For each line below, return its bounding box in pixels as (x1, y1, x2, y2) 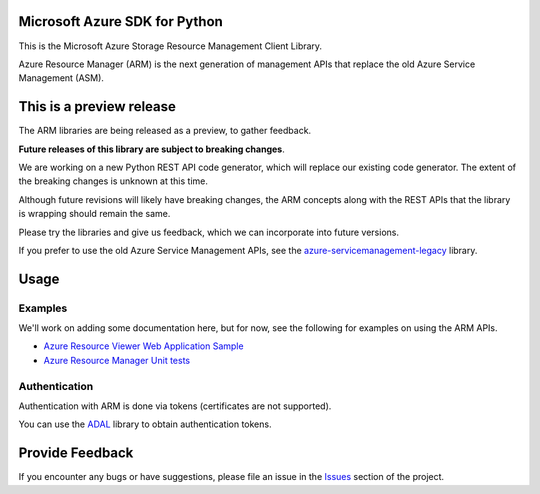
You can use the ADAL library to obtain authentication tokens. (18, 418, 272, 430)
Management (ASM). (18, 72, 105, 84)
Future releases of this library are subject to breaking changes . (18, 143, 285, 155)
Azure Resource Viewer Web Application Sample (43, 340, 244, 352)
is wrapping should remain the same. (18, 208, 171, 220)
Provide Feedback (18, 445, 134, 462)
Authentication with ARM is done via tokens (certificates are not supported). (18, 400, 332, 412)
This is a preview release (18, 98, 177, 115)
